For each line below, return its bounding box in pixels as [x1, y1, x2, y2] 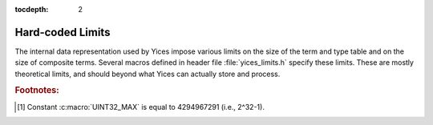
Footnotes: [14, 85, 59, 96]
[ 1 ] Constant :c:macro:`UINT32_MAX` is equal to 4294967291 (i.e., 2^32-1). [17, 102, 265, 111]
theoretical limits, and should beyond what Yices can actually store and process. [14, 69, 281, 79]
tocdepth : [14, 5, 49, 14]
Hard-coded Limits [14, 25, 111, 39]
